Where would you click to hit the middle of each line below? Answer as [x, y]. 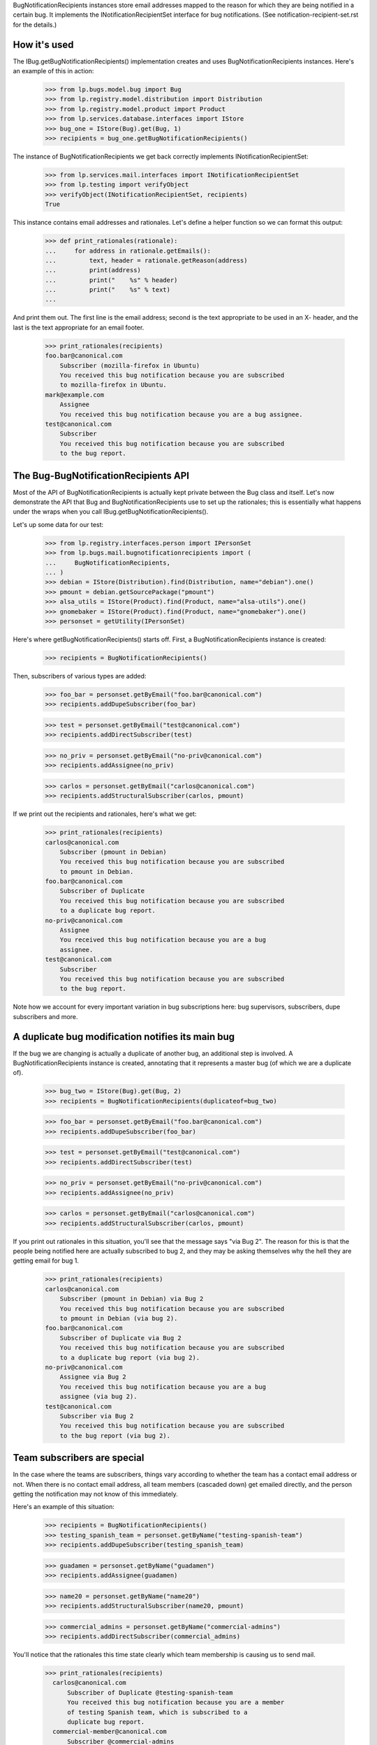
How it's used [43, 44]
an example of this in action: [53, 71]
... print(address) [93, 270]
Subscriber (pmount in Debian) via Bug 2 [132, 1299]
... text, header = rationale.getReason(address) [146, 260]
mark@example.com [75, 395]
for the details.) [35, 24]
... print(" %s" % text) [108, 290]
